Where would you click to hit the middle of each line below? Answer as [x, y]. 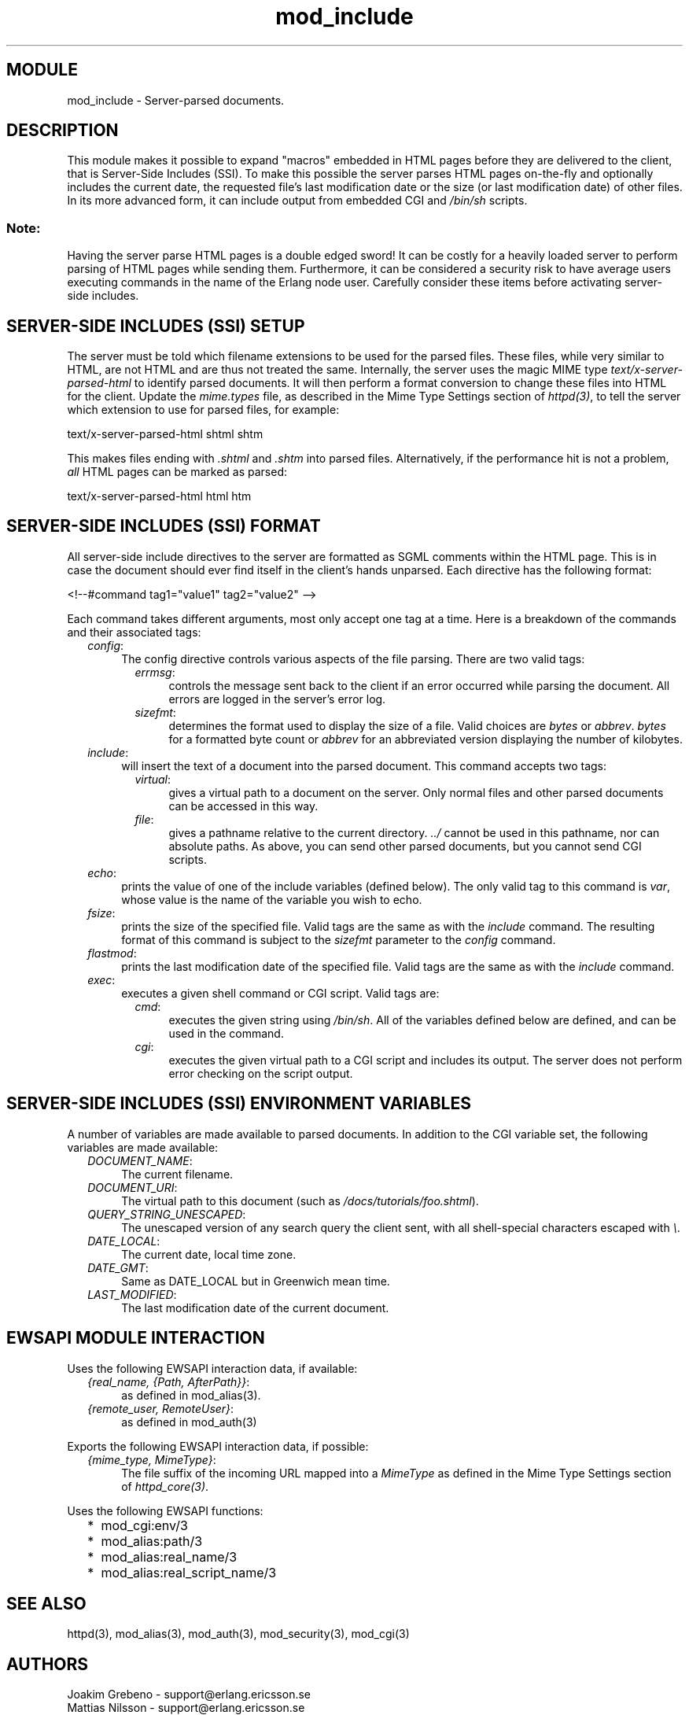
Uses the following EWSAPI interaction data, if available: [212, 1368]
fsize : [101, 913]
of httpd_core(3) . [165, 1486]
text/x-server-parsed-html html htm [159, 496]
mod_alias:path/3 [152, 1541]
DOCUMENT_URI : [133, 1187]
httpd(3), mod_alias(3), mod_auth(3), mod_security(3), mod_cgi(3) [238, 1634]
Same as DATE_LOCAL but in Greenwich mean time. [256, 1281]
